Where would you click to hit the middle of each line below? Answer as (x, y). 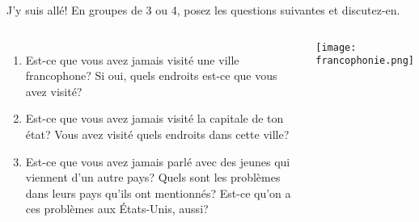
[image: (336, 47)
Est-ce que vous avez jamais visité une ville (132, 59)
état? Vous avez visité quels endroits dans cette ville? (157, 134)
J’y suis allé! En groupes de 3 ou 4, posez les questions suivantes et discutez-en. (203, 10)
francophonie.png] (365, 61)
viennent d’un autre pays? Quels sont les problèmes (153, 177)
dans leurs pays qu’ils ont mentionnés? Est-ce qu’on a (158, 193)
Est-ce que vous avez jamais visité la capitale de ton (154, 118)
